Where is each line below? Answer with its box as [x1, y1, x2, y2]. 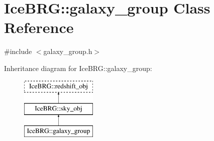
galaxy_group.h [43, 46, 92, 56]
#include [4, 46, 32, 56]
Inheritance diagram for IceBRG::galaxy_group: [4, 62, 152, 73]
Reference [4, 17, 74, 37]
